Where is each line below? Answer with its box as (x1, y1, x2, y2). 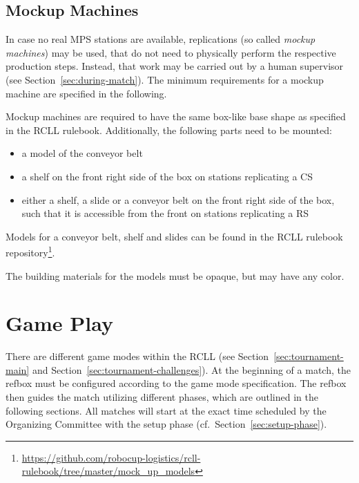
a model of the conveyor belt (21, 146, 143, 160)
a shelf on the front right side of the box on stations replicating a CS (21, 169, 313, 183)
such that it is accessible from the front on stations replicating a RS (21, 206, 309, 220)
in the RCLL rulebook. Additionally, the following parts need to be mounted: (6, 122, 332, 137)
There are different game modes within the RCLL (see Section (6, 349, 269, 363)
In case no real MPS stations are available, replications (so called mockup (6, 32, 316, 46)
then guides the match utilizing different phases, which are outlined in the (6, 390, 318, 404)
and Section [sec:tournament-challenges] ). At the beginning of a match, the (32, 362, 351, 377)
